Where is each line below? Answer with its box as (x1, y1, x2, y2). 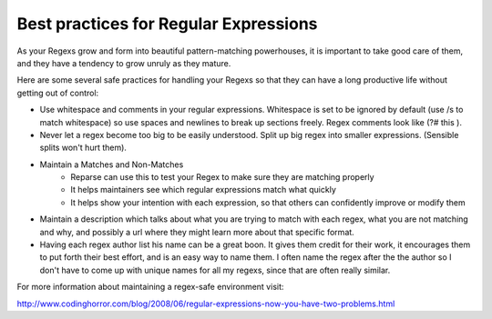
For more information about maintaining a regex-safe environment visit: (16, 282, 284, 293)
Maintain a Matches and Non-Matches (39, 159, 184, 170)
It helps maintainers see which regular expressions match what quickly (70, 184, 337, 195)
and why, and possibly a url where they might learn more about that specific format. (39, 226, 354, 237)
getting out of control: (16, 87, 99, 98)
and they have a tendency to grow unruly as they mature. (16, 57, 231, 68)
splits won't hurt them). (39, 142, 128, 154)
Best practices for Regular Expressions (16, 14, 318, 34)
